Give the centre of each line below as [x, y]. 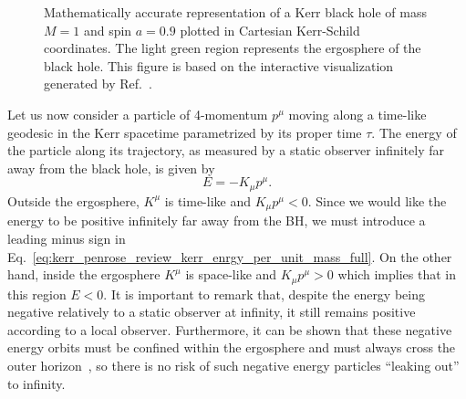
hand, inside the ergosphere [84, 274]
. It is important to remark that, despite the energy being [264, 294]
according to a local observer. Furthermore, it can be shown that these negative [230, 329]
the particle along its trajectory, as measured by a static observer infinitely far [226, 150]
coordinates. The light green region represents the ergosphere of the [233, 48]
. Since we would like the [377, 200]
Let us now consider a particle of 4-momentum [138, 114]
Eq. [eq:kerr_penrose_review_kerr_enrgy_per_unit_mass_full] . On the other [230, 256]
